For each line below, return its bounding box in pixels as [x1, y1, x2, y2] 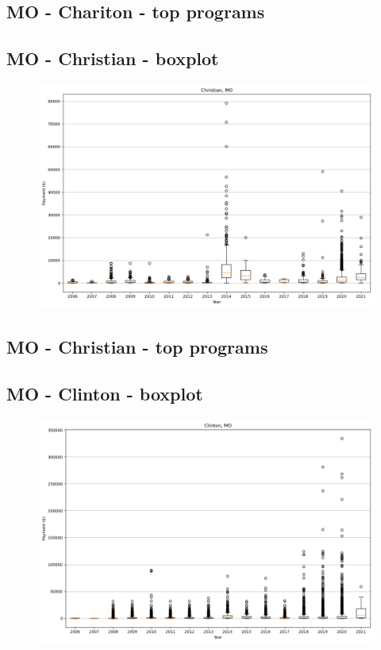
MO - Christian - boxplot [6, 46, 219, 71]
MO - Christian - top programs [6, 335, 268, 359]
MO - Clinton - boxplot [6, 381, 203, 406]
